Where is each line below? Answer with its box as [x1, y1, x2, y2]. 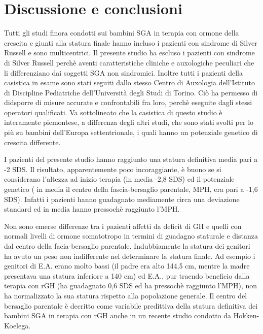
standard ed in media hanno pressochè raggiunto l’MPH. [4, 204, 180, 214]
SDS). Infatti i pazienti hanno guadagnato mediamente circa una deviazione [4, 193, 240, 204]
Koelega [4, 320, 29, 330]
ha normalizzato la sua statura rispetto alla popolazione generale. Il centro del [4, 290, 247, 300]
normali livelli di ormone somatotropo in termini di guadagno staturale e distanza [4, 230, 258, 241]
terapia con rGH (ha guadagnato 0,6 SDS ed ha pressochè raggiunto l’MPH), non [4, 280, 257, 291]
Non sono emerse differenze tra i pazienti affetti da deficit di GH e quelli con [4, 220, 242, 231]
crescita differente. [4, 137, 61, 147]
